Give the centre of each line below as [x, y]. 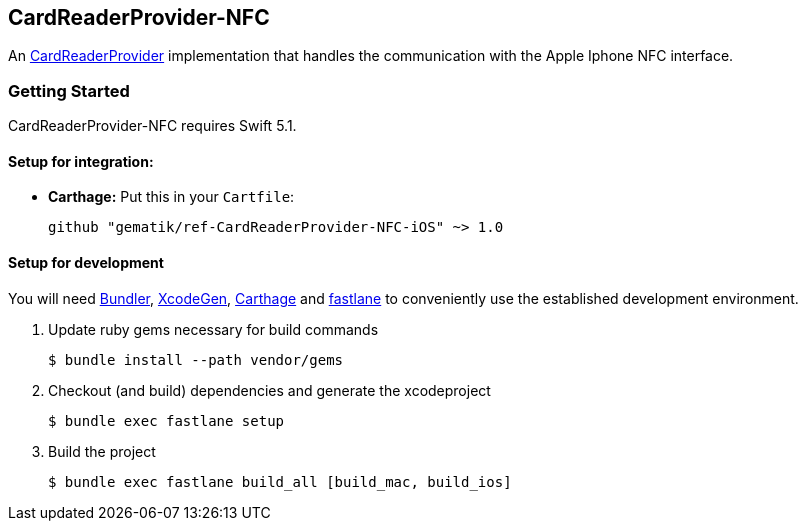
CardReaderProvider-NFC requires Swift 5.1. [152, 126]
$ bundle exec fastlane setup [166, 420]
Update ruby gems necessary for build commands [213, 329]
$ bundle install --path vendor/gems [196, 359]
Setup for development [86, 262]
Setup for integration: [81, 161]
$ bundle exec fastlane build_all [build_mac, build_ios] [280, 481]
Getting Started [69, 90]
